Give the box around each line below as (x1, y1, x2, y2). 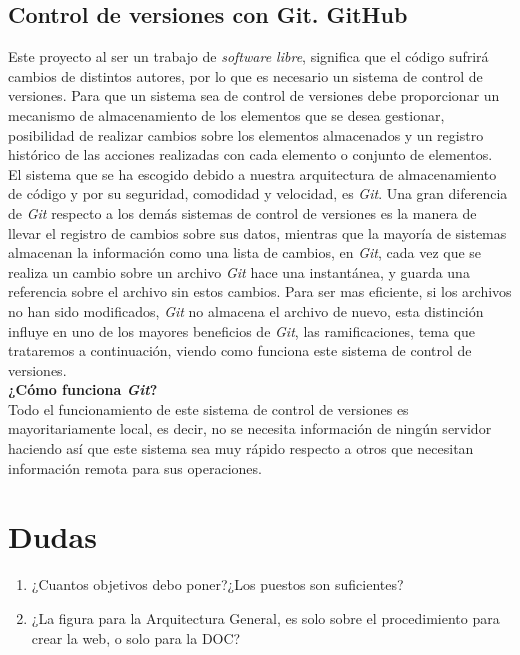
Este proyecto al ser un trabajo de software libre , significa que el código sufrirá (8, 46, 489, 67)
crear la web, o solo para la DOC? (31, 627, 241, 648)
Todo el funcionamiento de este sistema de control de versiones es (8, 398, 409, 419)
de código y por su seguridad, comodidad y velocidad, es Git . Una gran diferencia (8, 183, 508, 204)
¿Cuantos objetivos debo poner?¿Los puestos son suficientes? (31, 574, 404, 595)
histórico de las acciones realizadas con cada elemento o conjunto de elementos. (8, 144, 493, 165)
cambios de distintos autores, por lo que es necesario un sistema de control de (8, 65, 483, 86)
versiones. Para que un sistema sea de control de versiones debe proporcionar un (8, 85, 500, 106)
